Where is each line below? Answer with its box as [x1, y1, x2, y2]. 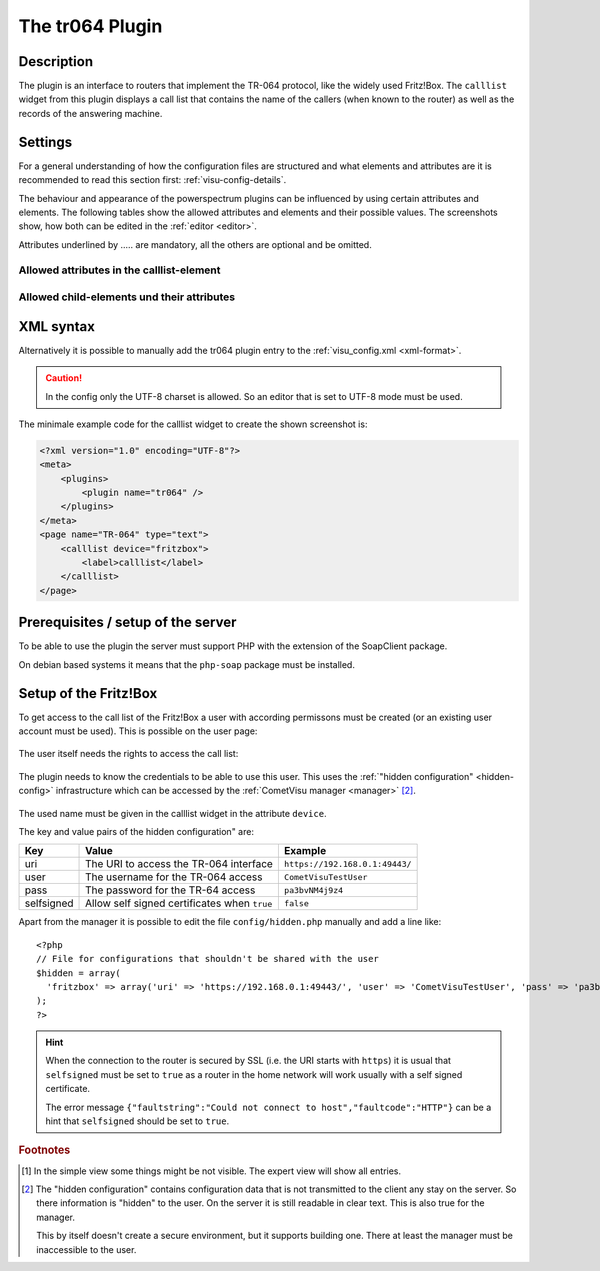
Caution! [45, 372, 83, 384]
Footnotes [18, 1143, 71, 1157]
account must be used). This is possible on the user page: [18, 725, 258, 737]
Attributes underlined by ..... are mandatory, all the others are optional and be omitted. [18, 238, 372, 250]
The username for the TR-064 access [85, 870, 263, 884]
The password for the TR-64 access [85, 883, 256, 897]
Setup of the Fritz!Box [18, 685, 158, 702]
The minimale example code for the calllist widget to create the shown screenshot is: [18, 418, 368, 430]
